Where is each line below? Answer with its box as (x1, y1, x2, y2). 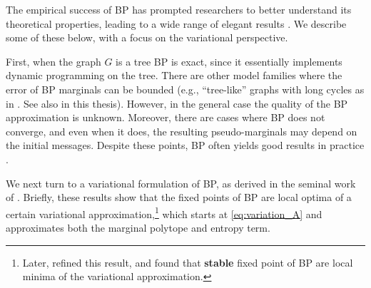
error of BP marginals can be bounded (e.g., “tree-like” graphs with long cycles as (6, 81, 365, 96)
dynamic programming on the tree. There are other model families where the (6, 68, 342, 83)
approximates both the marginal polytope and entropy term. (6, 220, 270, 235)
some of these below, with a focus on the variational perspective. (6, 30, 288, 45)
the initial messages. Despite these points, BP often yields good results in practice (6, 138, 365, 153)
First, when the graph (6, 53, 101, 68)
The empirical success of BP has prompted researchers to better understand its (6, 2, 352, 16)
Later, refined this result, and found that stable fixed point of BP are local (22, 254, 353, 269)
